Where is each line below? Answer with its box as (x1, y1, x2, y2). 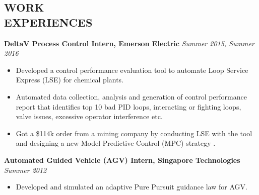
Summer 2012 (4, 164, 47, 175)
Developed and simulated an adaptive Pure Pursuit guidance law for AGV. (16, 181, 247, 192)
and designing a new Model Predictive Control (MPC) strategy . (16, 138, 216, 148)
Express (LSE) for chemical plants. (16, 74, 124, 85)
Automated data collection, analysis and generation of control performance (16, 91, 247, 102)
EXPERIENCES (4, 14, 93, 30)
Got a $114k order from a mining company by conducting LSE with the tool (16, 128, 252, 138)
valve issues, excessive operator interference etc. (16, 111, 163, 122)
